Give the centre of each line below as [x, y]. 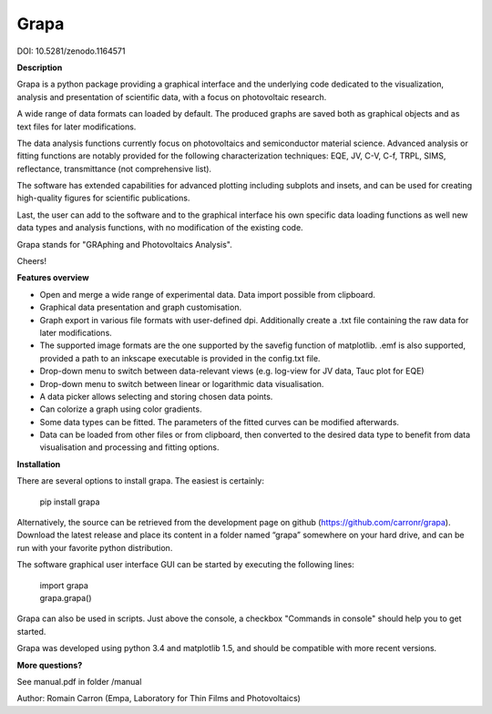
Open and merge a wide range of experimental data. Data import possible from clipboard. [207, 294]
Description [40, 67]
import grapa [64, 585]
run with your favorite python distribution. [95, 547]
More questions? [50, 665]
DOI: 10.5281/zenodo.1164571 [71, 51]
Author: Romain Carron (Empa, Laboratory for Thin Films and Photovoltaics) [159, 699]
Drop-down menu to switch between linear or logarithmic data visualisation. [182, 383]
